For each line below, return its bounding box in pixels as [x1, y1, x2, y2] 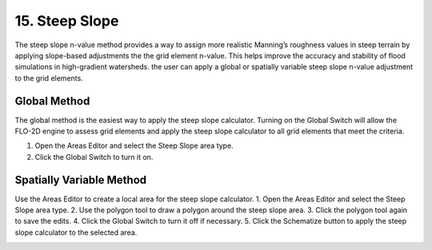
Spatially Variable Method [14, 173, 147, 187]
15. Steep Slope [14, 12, 119, 30]
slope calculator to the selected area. [14, 228, 138, 237]
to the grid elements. [14, 73, 83, 83]
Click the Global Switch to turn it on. [34, 152, 154, 161]
